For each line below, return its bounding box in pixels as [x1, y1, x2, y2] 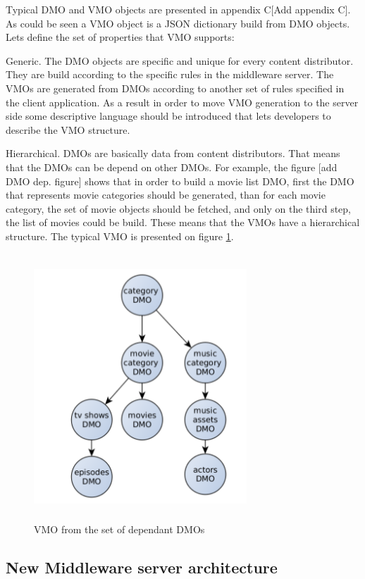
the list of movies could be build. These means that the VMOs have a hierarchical [6, 215, 360, 230]
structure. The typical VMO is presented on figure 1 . [6, 228, 234, 243]
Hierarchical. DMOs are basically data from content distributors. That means [6, 146, 340, 161]
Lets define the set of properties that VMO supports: [6, 30, 235, 44]
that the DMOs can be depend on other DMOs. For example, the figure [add [6, 159, 338, 174]
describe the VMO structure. [6, 122, 130, 137]
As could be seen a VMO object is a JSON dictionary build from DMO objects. [6, 15, 350, 30]
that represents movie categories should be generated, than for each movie [6, 187, 326, 202]
